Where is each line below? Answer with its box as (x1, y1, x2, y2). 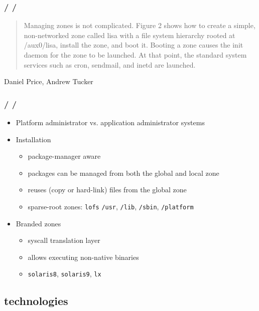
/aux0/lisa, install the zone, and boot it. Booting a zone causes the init (24, 40, 243, 50)
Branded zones (16, 218, 61, 228)
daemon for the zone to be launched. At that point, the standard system (24, 50, 247, 60)
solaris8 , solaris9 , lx (28, 268, 101, 279)
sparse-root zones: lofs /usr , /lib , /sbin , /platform (28, 201, 194, 211)
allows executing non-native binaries (28, 251, 139, 262)
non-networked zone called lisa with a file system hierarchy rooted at (24, 30, 235, 40)
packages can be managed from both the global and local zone (28, 167, 219, 178)
